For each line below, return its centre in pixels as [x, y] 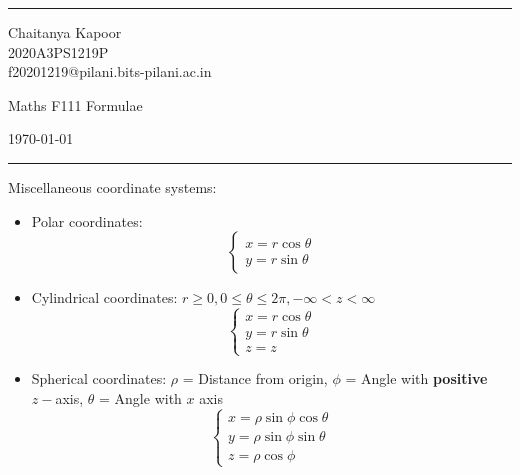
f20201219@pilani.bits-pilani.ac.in [110, 71]
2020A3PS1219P [58, 51]
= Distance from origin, [255, 378]
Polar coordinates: [87, 220]
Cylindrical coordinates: [104, 297]
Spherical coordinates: [99, 378]
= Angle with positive [416, 378]
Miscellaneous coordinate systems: [112, 186]
